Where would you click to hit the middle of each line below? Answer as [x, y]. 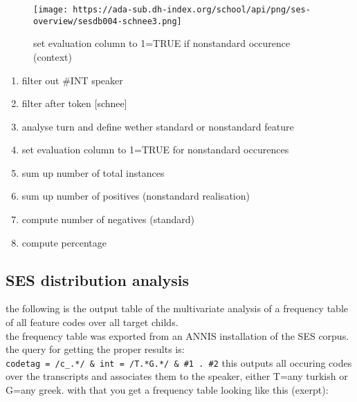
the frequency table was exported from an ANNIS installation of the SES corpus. [177, 335]
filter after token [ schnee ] [74, 103]
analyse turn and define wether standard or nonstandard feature [158, 126]
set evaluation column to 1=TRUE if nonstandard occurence [162, 43]
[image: [51, 10]
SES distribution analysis [98, 279]
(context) [53, 56]
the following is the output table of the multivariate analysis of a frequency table [177, 308]
